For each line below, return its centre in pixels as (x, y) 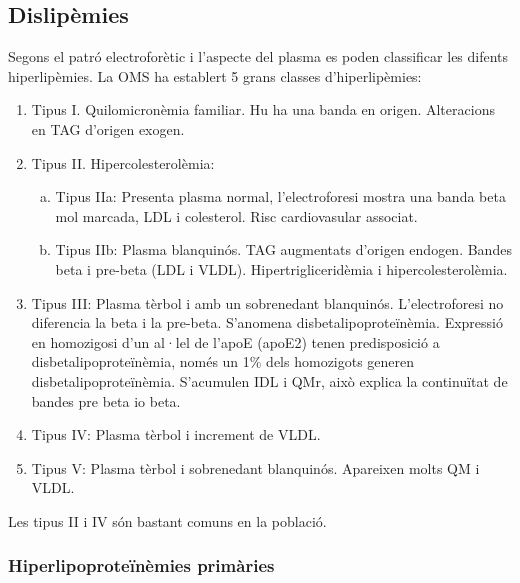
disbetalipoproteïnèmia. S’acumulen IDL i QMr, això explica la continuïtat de (269, 380)
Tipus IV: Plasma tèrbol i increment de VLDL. (176, 434)
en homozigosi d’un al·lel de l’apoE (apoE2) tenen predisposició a (235, 341)
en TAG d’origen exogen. (108, 128)
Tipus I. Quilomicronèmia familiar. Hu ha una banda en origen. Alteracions (263, 109)
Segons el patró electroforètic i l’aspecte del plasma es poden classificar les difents (258, 56)
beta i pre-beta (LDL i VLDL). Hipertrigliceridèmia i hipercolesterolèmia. (281, 268)
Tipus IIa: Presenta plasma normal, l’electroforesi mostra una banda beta (280, 196)
